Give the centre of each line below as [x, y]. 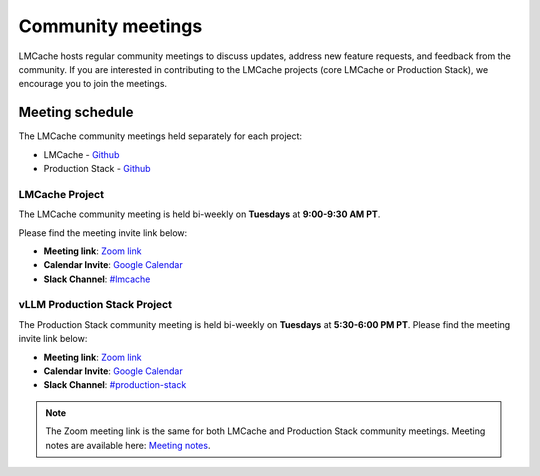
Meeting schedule [76, 112]
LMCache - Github [81, 154]
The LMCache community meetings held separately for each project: [160, 136]
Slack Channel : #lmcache [97, 279]
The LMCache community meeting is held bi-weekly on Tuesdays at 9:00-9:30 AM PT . [199, 214]
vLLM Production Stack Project [95, 305]
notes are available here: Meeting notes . [128, 445]
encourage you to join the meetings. [93, 84]
